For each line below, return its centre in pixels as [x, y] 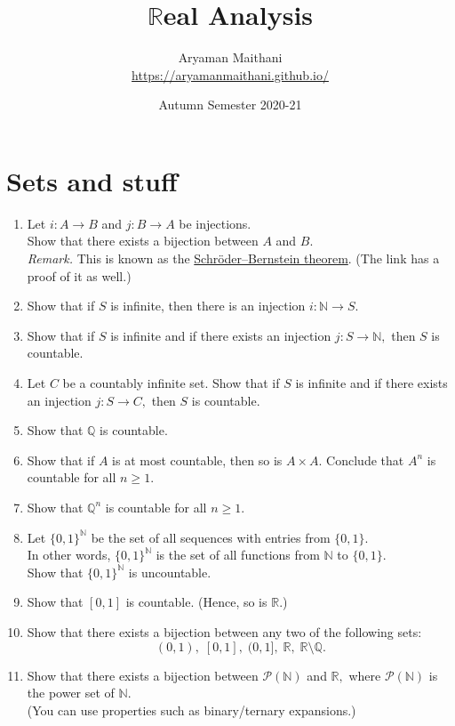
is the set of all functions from [238, 555]
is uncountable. [170, 572]
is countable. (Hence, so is [196, 602]
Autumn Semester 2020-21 [230, 105]
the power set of [71, 693]
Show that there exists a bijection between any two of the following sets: [224, 631]
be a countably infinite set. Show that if [171, 383]
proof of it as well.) [79, 275]
